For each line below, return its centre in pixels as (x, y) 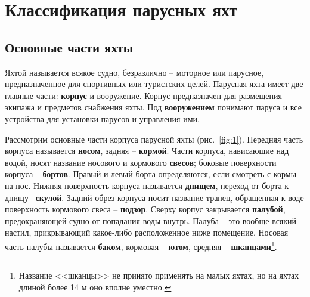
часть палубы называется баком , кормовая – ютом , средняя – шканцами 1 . (141, 245)
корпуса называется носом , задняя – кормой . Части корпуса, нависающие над (147, 151)
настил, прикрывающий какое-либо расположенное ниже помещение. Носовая (147, 232)
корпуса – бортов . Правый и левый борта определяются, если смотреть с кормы (151, 174)
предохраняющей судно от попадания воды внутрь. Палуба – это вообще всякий (151, 220)
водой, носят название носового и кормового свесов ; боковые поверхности (141, 162)
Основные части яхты (69, 47)
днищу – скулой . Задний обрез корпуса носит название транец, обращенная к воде (154, 197)
